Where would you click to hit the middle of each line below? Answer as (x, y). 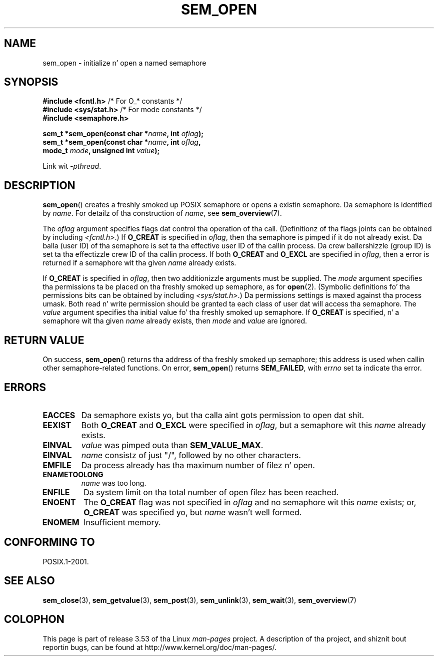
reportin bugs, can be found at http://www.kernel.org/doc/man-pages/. (160, 647)
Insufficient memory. (122, 522)
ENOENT (59, 502)
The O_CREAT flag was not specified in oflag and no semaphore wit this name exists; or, (250, 502)
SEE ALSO (29, 581)
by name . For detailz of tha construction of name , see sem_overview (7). (162, 213)
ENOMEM (61, 522)
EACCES (59, 415)
